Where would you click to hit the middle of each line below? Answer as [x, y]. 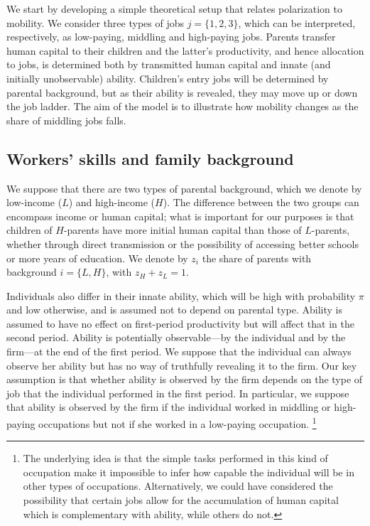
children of [29, 230]
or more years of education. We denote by [97, 258]
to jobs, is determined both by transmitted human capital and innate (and [169, 64]
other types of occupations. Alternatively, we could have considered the [178, 486]
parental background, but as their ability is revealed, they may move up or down [182, 92]
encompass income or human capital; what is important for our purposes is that [180, 216]
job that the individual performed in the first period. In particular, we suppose [178, 393]
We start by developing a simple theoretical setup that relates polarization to [174, 9]
